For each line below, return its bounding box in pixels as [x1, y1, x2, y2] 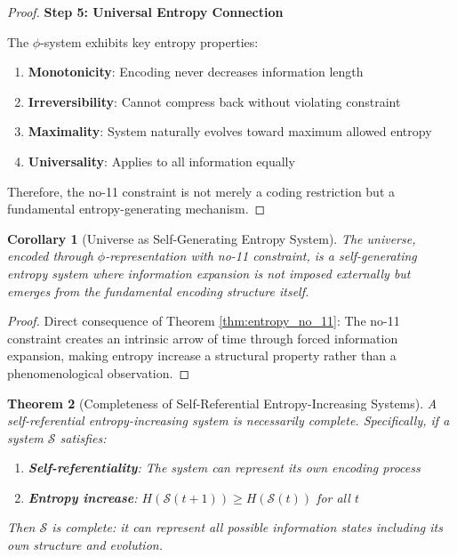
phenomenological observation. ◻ [7, 363, 190, 382]
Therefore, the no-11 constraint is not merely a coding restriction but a [7, 182, 396, 200]
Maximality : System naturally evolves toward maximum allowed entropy [28, 122, 432, 141]
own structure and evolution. [7, 536, 163, 554]
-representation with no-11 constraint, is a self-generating [105, 246, 417, 265]
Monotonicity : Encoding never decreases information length [28, 62, 364, 81]
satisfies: [60, 428, 107, 447]
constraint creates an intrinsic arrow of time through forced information [7, 328, 398, 347]
